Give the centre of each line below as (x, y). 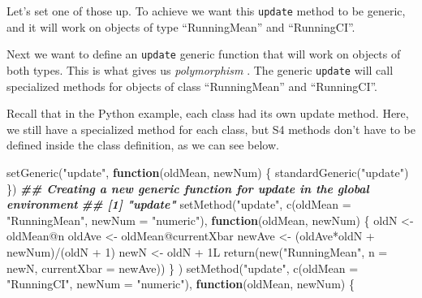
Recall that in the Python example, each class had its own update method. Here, (208, 113)
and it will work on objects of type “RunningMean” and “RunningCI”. (181, 26)
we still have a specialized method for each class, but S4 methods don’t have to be (211, 129)
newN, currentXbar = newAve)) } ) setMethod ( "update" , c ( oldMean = (183, 268)
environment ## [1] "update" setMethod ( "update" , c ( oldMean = (179, 204)
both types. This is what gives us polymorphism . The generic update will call (200, 69)
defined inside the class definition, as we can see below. (143, 145)
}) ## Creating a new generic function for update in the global (188, 188)
